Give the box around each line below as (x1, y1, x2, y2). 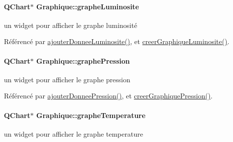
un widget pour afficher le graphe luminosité (4, 20, 137, 30)
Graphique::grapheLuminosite (36, 1, 139, 11)
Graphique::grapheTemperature (36, 110, 146, 120)
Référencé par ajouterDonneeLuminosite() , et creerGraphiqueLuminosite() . (4, 36, 230, 47)
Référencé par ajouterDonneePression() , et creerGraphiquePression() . (4, 91, 213, 101)
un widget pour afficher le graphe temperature (4, 128, 143, 139)
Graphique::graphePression (36, 55, 130, 66)
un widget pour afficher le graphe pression (4, 74, 130, 84)
